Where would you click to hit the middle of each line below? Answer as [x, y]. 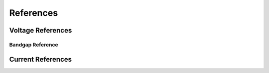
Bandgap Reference [34, 44]
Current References [41, 59]
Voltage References [41, 30]
